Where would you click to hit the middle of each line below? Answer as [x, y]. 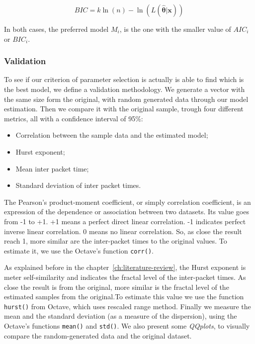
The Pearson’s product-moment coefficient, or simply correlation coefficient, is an [127, 202]
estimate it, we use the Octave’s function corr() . [79, 250]
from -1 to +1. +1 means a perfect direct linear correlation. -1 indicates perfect [125, 221]
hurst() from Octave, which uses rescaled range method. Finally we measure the [127, 306]
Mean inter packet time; [52, 168]
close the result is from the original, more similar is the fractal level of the [117, 287]
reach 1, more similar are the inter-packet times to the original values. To [116, 241]
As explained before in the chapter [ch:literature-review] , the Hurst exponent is [125, 267]
